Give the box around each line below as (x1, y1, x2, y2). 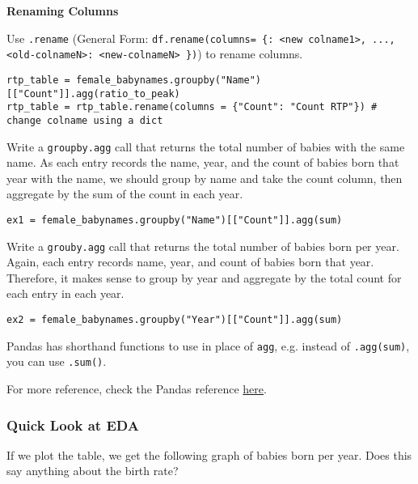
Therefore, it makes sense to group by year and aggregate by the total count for (6, 269, 402, 286)
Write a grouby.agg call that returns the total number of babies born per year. (6, 237, 399, 254)
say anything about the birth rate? (6, 462, 179, 479)
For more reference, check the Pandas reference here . (6, 380, 267, 397)
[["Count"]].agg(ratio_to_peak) (6, 87, 180, 100)
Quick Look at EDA (6, 414, 139, 435)
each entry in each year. (6, 285, 125, 302)
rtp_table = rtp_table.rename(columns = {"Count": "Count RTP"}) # (6, 101, 378, 113)
